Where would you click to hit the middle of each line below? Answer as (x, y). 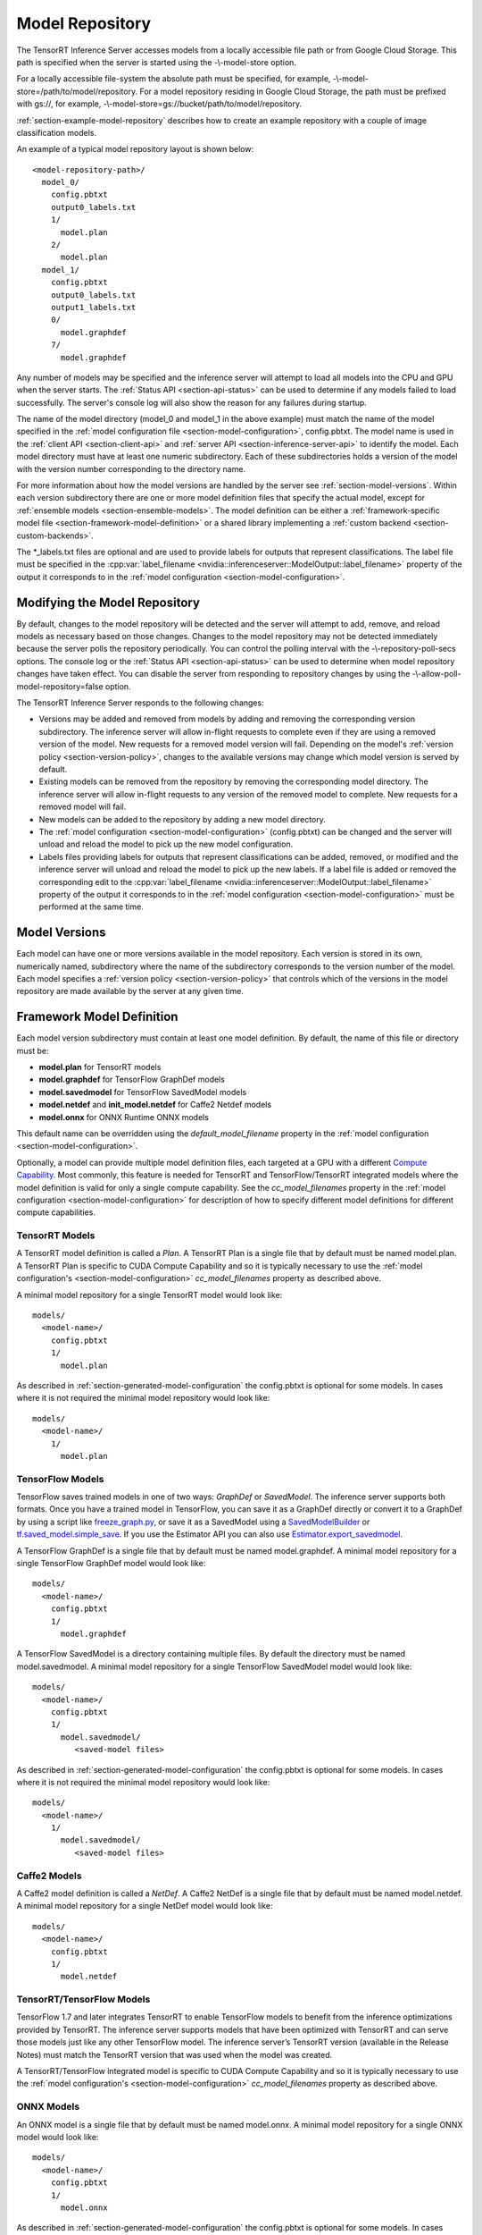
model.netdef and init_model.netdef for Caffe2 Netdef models (155, 1105)
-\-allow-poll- (436, 674)
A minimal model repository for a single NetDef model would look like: (145, 1906)
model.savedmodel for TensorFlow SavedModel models (143, 1092)
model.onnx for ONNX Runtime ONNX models (124, 1117)
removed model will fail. (83, 807)
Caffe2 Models (49, 1876)
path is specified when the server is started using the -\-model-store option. (156, 62)
